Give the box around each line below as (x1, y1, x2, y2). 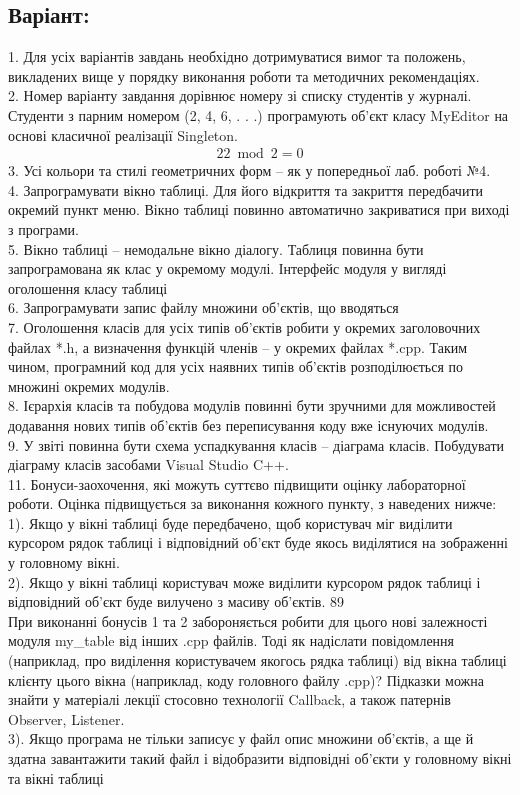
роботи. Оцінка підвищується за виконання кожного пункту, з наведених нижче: (8, 493, 497, 514)
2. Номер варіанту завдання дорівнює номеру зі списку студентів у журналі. (8, 85, 472, 106)
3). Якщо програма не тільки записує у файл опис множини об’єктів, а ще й (8, 728, 474, 749)
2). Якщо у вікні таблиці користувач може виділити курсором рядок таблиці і (8, 571, 481, 592)
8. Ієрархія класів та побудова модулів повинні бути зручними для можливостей (8, 395, 496, 416)
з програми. (8, 218, 79, 239)
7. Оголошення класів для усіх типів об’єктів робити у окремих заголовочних (8, 316, 481, 337)
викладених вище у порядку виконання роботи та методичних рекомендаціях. (8, 65, 480, 86)
